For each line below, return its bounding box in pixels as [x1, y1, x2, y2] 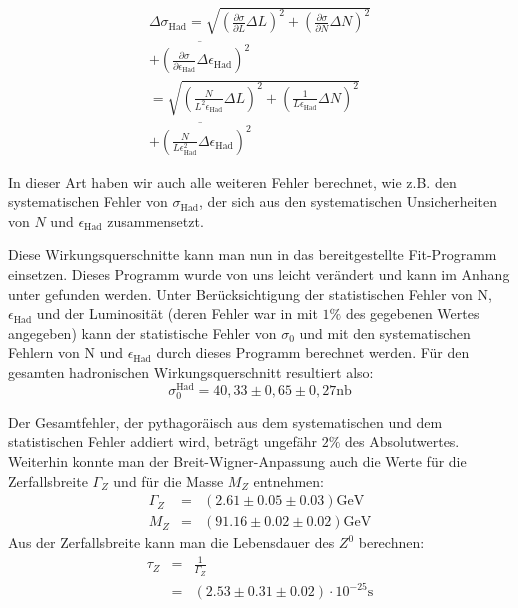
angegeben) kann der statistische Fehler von [8, 322, 277, 343]
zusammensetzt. [107, 210, 204, 231]
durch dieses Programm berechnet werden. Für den [156, 342, 470, 363]
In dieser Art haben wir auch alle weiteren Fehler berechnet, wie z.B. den [8, 171, 457, 192]
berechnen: [358, 532, 425, 553]
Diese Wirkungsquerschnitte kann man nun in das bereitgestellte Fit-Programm [8, 244, 497, 265]
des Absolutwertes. [345, 431, 460, 452]
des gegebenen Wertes [345, 303, 480, 324]
